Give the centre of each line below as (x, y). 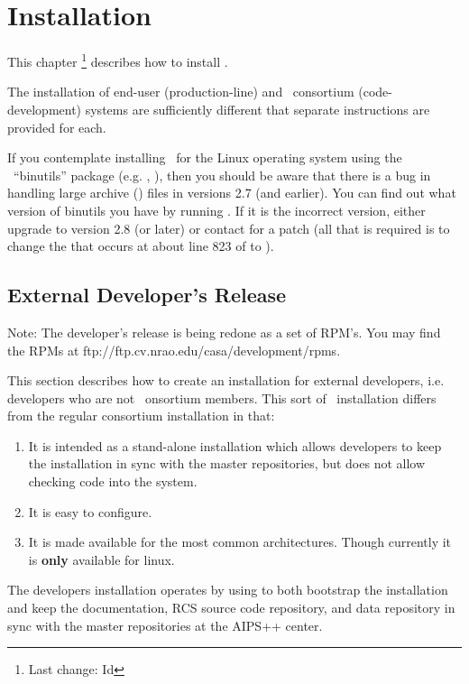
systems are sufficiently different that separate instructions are (257, 109)
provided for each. (57, 127)
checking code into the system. (113, 481)
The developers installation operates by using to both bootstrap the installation (228, 590)
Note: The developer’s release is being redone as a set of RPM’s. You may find (224, 332)
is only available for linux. (101, 559)
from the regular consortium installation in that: (141, 416)
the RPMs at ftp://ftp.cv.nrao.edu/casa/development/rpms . (174, 350)
